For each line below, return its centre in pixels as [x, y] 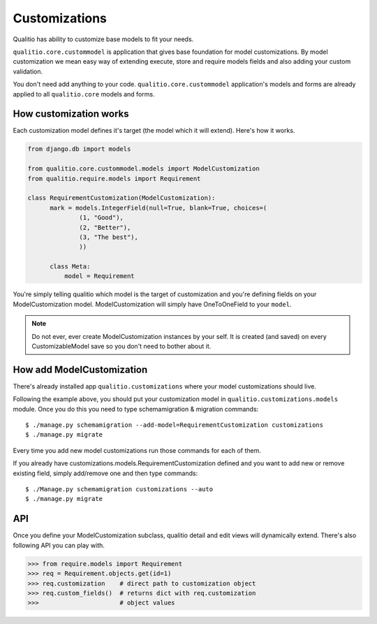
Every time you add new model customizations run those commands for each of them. [137, 450]
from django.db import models [79, 149]
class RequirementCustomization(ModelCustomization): [121, 198]
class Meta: [70, 267]
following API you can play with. [59, 545]
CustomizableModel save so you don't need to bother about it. [121, 347]
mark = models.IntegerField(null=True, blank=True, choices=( [158, 208]
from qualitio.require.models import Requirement [114, 179]
